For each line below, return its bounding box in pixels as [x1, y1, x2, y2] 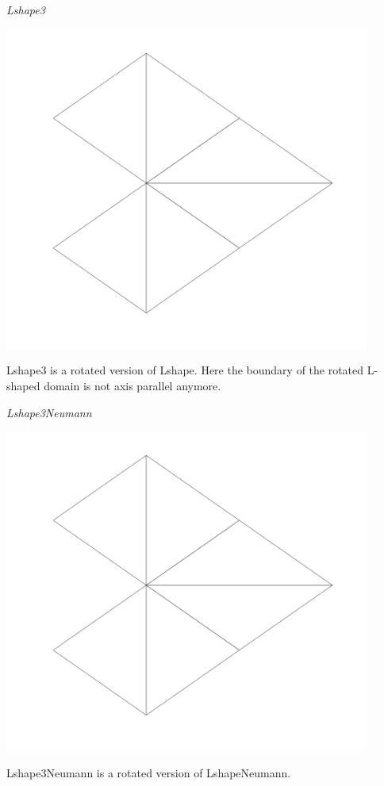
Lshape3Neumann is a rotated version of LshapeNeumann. [6, 764, 291, 780]
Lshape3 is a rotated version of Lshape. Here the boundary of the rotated [6, 362, 364, 378]
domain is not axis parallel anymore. [44, 377, 221, 393]
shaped [6, 377, 40, 393]
